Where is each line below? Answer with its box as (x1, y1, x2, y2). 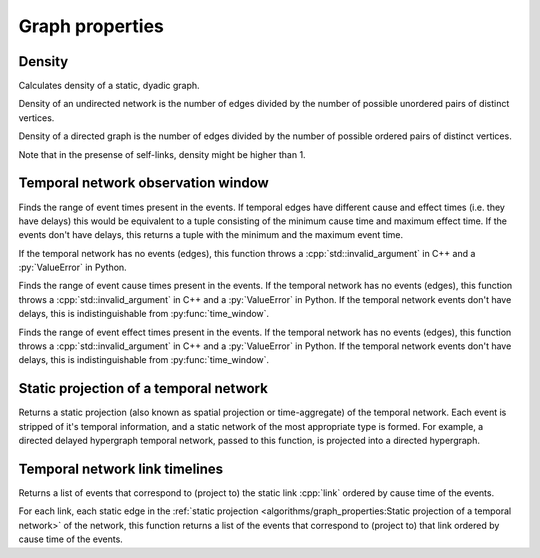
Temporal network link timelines (18, 460, 224, 477)
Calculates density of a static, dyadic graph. (18, 80, 200, 92)
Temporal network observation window (18, 175, 269, 192)
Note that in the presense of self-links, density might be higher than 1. (18, 148, 306, 160)
